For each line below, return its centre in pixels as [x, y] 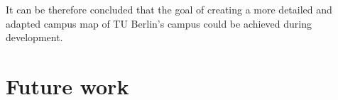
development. [34, 37]
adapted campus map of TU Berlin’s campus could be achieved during [159, 23]
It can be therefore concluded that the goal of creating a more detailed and [169, 9]
